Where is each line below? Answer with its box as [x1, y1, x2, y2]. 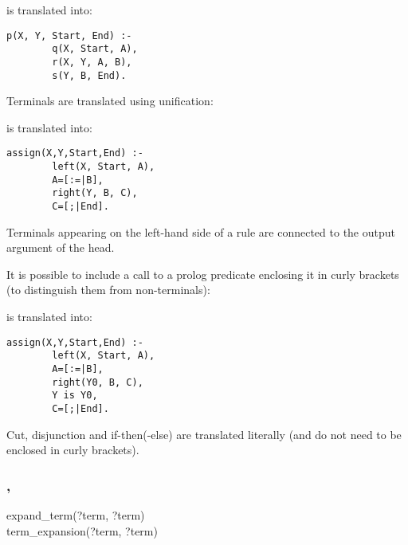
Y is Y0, [52, 390, 98, 402]
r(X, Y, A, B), [52, 56, 132, 68]
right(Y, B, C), [52, 187, 138, 199]
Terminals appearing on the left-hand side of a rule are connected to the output [6, 223, 395, 240]
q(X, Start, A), [52, 43, 138, 55]
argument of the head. [6, 239, 115, 256]
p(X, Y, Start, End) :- [6, 29, 132, 41]
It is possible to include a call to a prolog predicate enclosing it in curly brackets [6, 265, 399, 282]
